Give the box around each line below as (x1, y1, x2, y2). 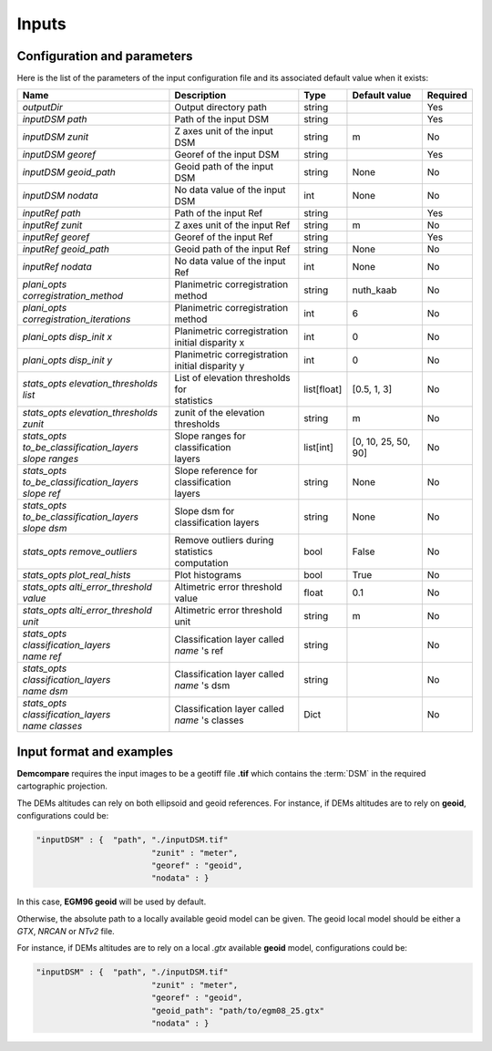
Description (174, 89, 227, 102)
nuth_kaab (352, 283, 397, 296)
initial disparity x (174, 336, 245, 349)
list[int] (303, 441, 334, 454)
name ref (22, 650, 62, 663)
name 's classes (174, 714, 244, 726)
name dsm (22, 685, 68, 697)
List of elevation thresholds (174, 372, 291, 385)
